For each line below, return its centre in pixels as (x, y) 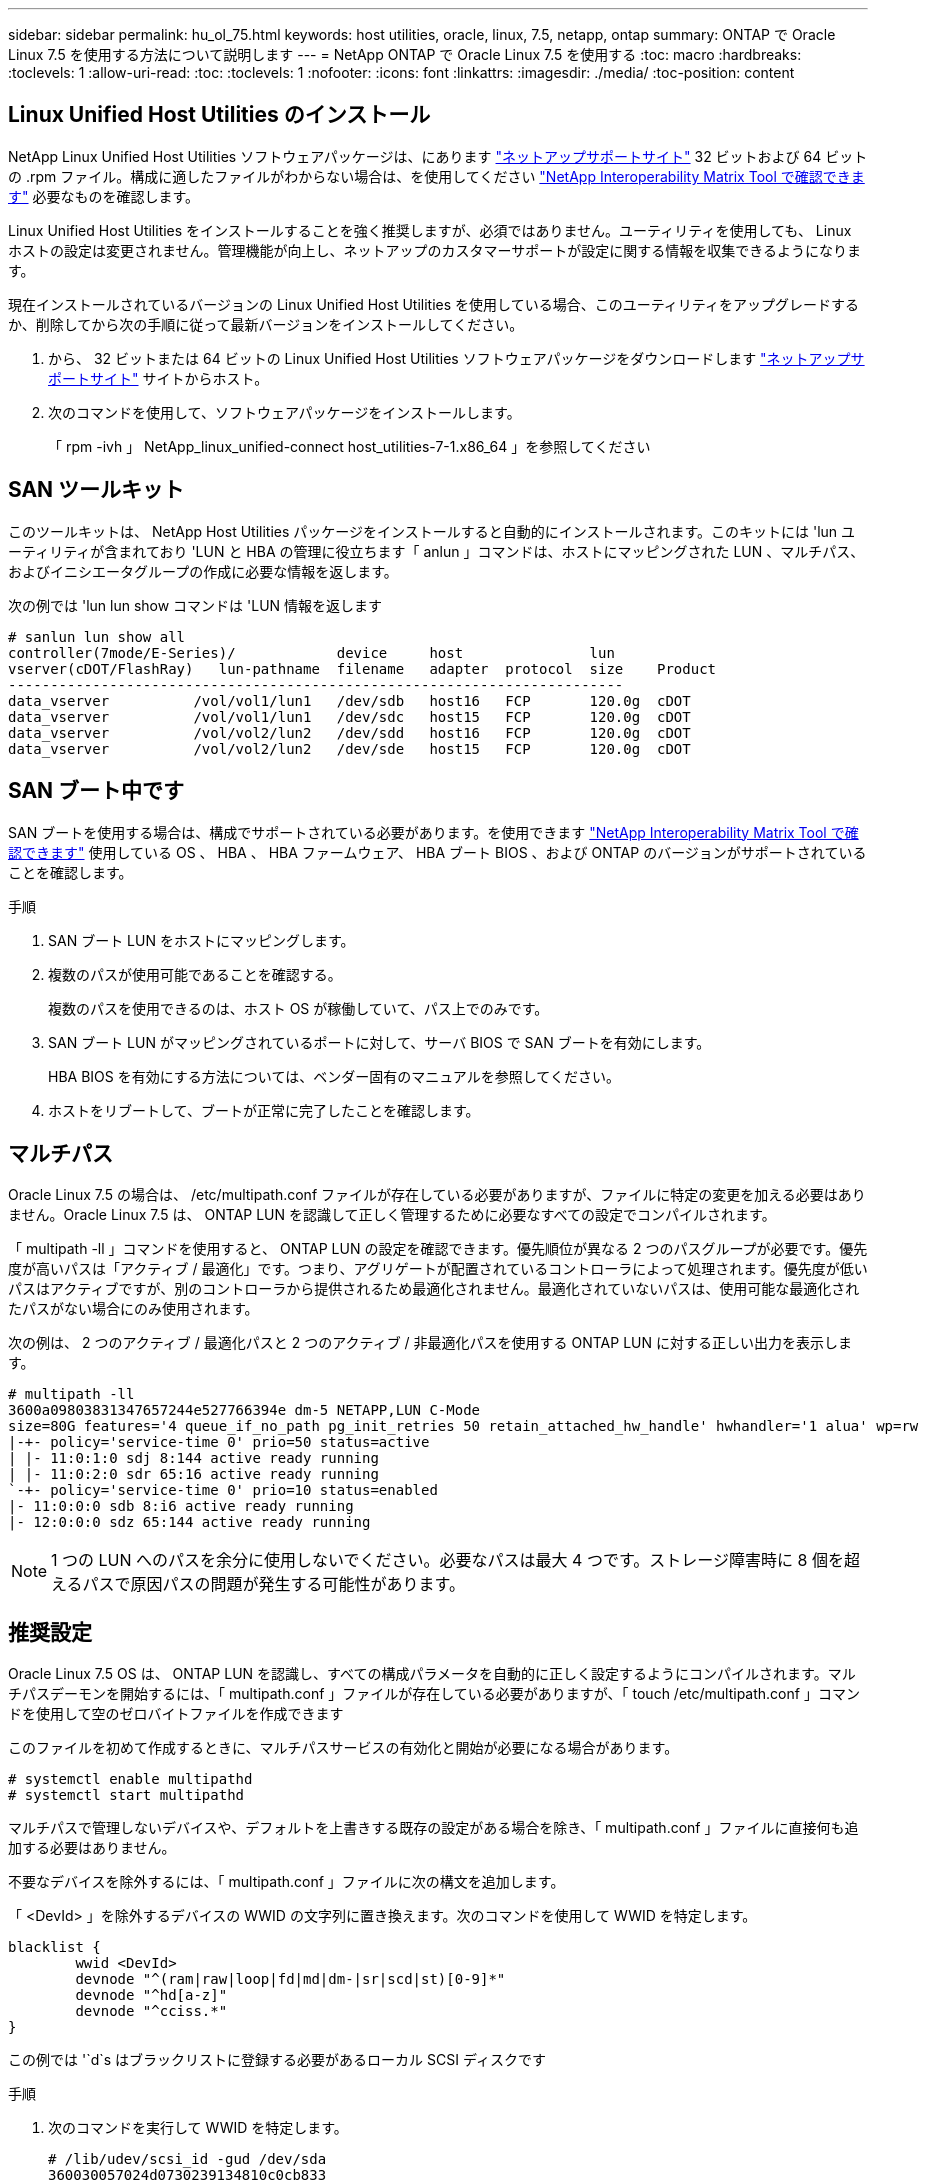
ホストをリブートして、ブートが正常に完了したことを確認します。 (264, 1110)
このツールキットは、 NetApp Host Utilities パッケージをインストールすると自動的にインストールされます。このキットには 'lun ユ (432, 531)
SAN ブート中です (96, 791)
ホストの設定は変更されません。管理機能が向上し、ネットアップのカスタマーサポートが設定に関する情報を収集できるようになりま (435, 250)
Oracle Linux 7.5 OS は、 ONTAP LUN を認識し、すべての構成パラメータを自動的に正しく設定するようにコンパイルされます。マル (432, 1674)
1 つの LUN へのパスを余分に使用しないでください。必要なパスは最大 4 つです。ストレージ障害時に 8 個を (447, 1560)
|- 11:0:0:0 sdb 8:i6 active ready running (181, 1506)
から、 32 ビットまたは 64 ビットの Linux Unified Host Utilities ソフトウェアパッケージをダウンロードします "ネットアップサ (456, 358)
